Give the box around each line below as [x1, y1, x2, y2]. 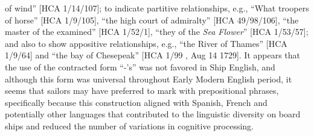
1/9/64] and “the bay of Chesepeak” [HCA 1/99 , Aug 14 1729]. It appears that [5, 49, 301, 61]
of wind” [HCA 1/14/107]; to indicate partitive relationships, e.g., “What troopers [5, 2, 309, 14]
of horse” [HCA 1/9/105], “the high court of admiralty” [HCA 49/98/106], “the [5, 13, 299, 26]
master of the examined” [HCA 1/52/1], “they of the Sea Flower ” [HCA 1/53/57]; [5, 25, 309, 38]
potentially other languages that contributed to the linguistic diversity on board [5, 108, 301, 120]
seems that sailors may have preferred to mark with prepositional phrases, [5, 84, 279, 97]
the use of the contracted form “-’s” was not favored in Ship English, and [5, 60, 275, 73]
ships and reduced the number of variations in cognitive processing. [5, 119, 254, 132]
